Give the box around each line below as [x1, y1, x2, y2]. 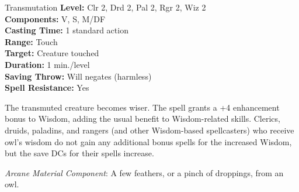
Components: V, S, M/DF [5, 12, 106, 25]
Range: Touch [5, 35, 58, 47]
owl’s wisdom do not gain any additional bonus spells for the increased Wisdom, [5, 135, 292, 148]
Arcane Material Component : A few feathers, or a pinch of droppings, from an [5, 166, 284, 179]
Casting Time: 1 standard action [5, 24, 128, 36]
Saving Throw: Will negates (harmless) [5, 70, 152, 82]
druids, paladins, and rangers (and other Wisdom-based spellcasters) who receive [5, 124, 294, 136]
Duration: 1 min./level [5, 58, 90, 70]
